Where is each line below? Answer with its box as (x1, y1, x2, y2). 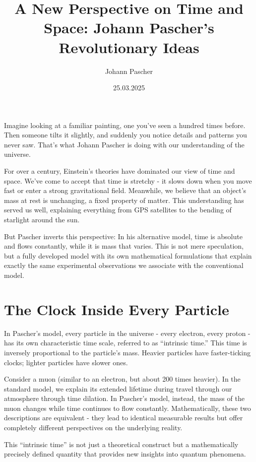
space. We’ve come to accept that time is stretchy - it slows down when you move (4, 175, 252, 186)
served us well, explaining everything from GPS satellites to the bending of (4, 204, 232, 215)
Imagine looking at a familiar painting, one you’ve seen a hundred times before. (4, 120, 246, 130)
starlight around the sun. (4, 214, 80, 225)
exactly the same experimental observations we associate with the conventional (4, 260, 244, 270)
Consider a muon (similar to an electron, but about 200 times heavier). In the (4, 374, 241, 384)
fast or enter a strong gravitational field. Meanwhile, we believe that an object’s (4, 185, 247, 196)
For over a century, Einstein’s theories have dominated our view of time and (4, 166, 235, 176)
